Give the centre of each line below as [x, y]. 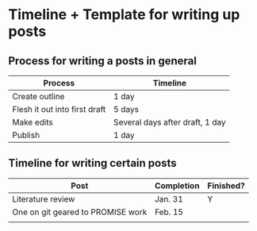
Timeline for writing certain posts [92, 163]
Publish [26, 135]
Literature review [44, 198]
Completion [177, 186]
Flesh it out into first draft [59, 109]
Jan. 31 [169, 198]
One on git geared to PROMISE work [80, 212]
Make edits [33, 122]
